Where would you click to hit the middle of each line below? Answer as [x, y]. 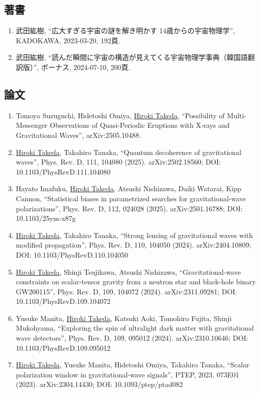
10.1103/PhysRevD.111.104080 [63, 171]
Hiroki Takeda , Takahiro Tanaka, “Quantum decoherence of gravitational [128, 152]
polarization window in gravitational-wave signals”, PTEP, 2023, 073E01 [127, 374]
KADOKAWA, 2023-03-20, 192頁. [68, 40]
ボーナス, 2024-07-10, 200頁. [86, 67]
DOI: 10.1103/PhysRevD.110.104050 [72, 254]
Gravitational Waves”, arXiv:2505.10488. [78, 135]
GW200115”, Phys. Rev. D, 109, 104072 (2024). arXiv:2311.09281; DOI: [126, 291]
